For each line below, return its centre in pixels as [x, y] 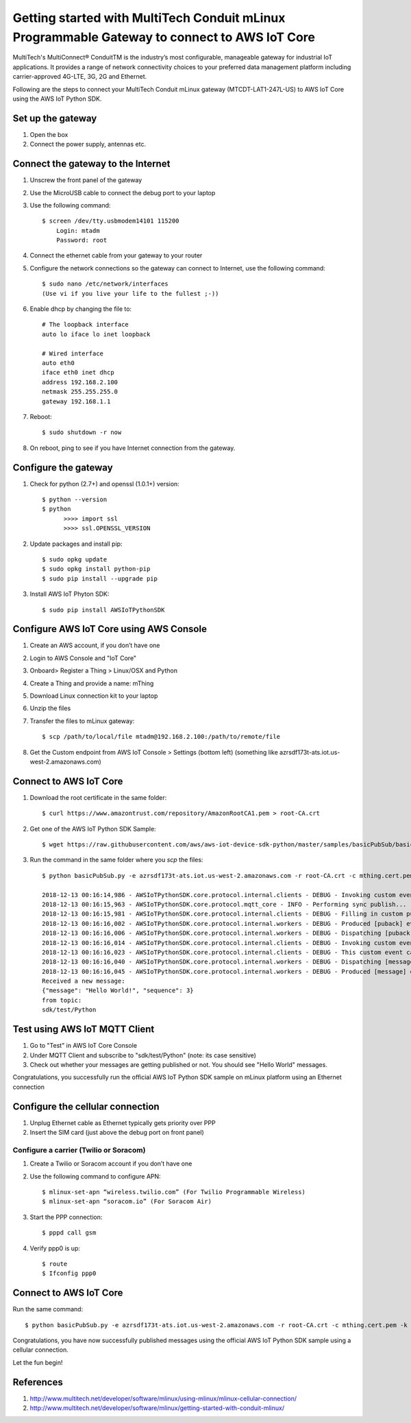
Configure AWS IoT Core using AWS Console [110, 629]
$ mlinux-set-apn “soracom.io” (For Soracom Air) [127, 1201]
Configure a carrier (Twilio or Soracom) [79, 1150]
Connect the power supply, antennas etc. [88, 144]
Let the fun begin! [38, 1362]
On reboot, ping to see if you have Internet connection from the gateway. [133, 448]
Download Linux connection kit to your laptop [94, 696]
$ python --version [75, 500]
